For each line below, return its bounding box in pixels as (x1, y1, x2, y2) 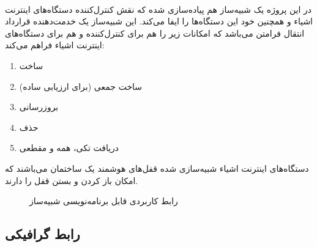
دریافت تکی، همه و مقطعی (19, 141, 119, 154)
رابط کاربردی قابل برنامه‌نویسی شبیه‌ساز (29, 194, 178, 207)
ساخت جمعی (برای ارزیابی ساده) (19, 79, 143, 92)
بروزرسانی (19, 100, 59, 113)
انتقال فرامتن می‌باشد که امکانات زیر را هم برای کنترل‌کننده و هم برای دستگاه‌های (5, 26, 305, 39)
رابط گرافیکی (5, 224, 80, 243)
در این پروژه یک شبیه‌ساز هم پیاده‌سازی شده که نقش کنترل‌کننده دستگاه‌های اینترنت (5, 2, 312, 15)
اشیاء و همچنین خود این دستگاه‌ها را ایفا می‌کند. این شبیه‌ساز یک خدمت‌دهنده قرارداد (5, 15, 313, 28)
